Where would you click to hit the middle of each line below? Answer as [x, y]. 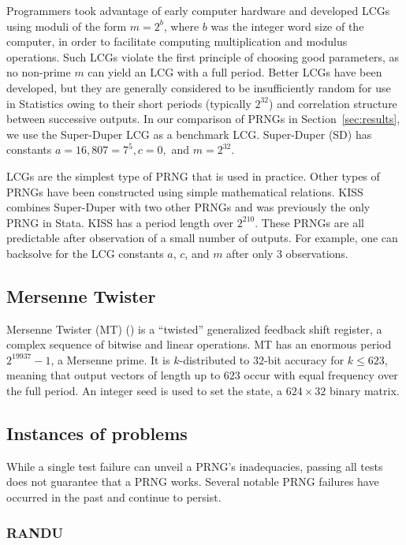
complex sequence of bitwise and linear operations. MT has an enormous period [199, 344]
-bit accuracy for [304, 359]
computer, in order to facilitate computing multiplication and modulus [177, 41]
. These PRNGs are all [309, 222]
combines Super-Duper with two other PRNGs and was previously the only [188, 207]
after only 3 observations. [287, 253]
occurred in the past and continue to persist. [114, 497]
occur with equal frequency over [321, 375]
